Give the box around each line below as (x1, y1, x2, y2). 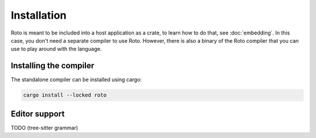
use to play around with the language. (11, 46, 102, 53)
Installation (11, 9, 67, 22)
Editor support (11, 109, 65, 119)
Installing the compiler (11, 61, 95, 71)
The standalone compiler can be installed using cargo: (11, 76, 142, 83)
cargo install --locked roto (23, 92, 107, 99)
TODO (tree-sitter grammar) (11, 124, 78, 131)
